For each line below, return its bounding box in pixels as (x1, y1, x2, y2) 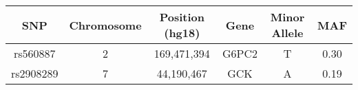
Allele (271, 25, 304, 41)
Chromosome (69, 16, 142, 33)
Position (159, 9, 204, 25)
